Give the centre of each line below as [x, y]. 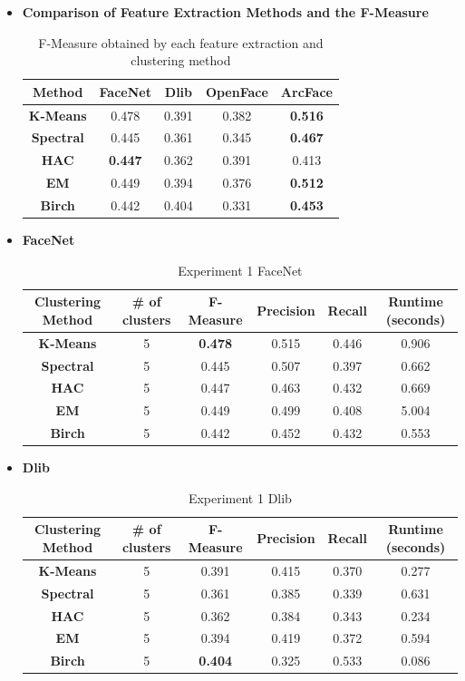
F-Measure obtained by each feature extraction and [181, 42]
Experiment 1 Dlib [240, 497]
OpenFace [237, 91]
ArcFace [306, 91]
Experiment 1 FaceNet [240, 270]
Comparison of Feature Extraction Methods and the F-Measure [225, 12]
